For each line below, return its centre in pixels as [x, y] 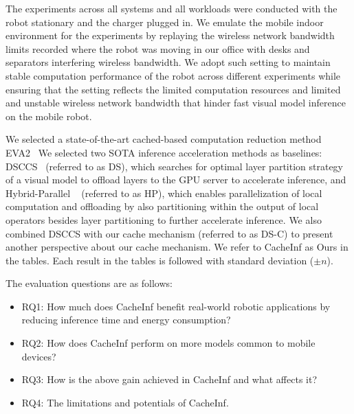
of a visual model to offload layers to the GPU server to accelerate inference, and [176, 180]
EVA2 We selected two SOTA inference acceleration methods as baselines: [164, 152]
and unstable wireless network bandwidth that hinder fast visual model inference [176, 103]
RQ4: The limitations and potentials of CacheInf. [125, 402]
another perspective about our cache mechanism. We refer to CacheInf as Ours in [177, 247]
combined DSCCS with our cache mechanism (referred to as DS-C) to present [169, 233]
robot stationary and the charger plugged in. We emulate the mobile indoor [165, 22]
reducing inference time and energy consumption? [126, 320]
